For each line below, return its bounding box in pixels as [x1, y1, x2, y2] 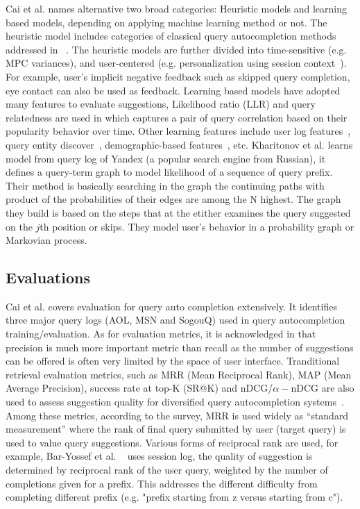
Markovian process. [6, 233, 87, 247]
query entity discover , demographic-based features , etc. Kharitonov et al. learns [6, 137, 353, 151]
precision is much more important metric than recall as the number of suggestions [6, 340, 354, 354]
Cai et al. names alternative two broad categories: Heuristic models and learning [6, 1, 348, 15]
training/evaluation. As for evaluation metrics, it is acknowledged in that [6, 326, 316, 341]
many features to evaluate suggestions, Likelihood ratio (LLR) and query [6, 97, 316, 111]
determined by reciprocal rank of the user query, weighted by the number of [6, 462, 328, 477]
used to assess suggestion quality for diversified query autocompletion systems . [6, 394, 344, 409]
